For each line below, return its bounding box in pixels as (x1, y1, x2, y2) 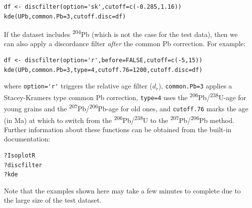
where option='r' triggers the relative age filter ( (4, 81, 153, 91)
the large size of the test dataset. (4, 195, 102, 205)
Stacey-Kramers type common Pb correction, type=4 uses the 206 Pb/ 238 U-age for (4, 90, 246, 102)
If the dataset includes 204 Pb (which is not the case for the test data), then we (4, 28, 238, 39)
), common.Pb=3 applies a (158, 81, 232, 91)
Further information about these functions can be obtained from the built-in (4, 124, 232, 134)
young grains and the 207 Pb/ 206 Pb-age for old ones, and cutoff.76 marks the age (4, 102, 249, 113)
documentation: (4, 134, 50, 144)
